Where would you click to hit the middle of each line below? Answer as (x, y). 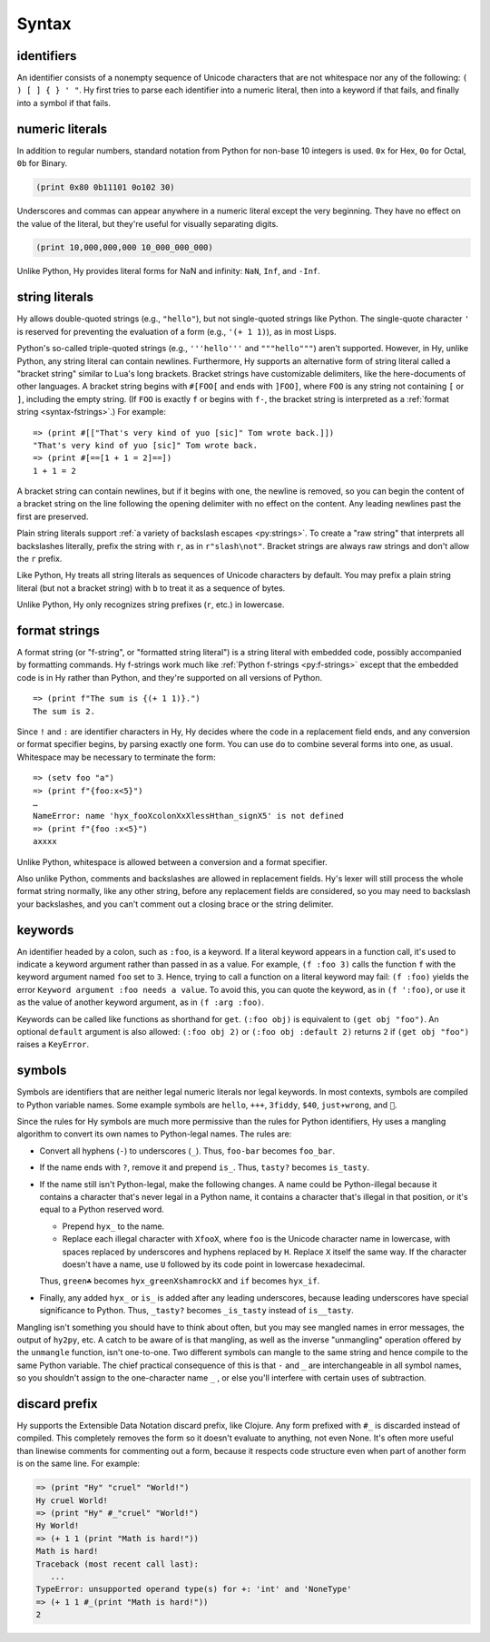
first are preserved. (53, 516)
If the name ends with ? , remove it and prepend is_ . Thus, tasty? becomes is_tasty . (204, 1167)
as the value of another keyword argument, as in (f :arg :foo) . (141, 1002)
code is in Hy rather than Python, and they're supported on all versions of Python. (169, 677)
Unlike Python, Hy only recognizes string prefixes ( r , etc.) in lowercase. (151, 605)
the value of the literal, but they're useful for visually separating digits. (147, 223)
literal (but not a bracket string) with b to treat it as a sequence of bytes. (151, 588)
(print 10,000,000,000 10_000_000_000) (124, 248)
